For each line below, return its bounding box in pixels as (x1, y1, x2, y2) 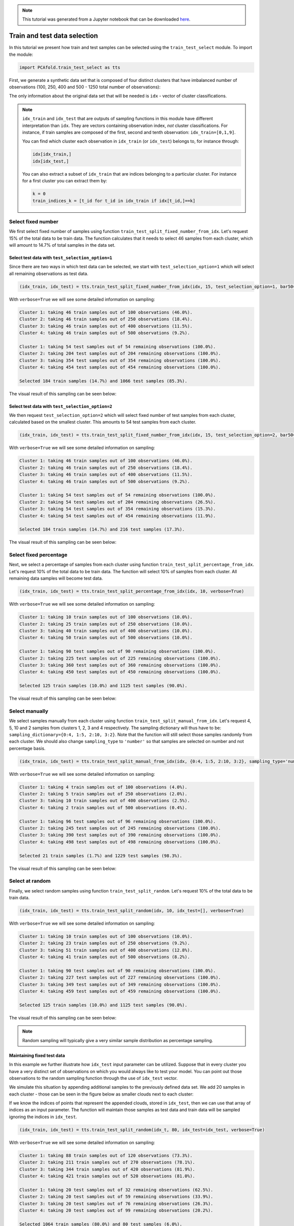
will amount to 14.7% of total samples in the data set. (9, 242, 116, 248)
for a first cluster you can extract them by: (22, 178, 107, 184)
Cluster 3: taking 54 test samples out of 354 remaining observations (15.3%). (19, 506, 216, 512)
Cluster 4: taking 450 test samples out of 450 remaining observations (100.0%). (19, 669, 221, 675)
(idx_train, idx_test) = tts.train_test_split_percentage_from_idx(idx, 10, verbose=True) (19, 588, 245, 594)
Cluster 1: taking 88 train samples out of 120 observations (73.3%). (19, 1152, 193, 1158)
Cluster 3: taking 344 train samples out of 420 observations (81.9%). (19, 1166, 196, 1172)
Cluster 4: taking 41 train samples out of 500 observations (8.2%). (19, 954, 190, 960)
